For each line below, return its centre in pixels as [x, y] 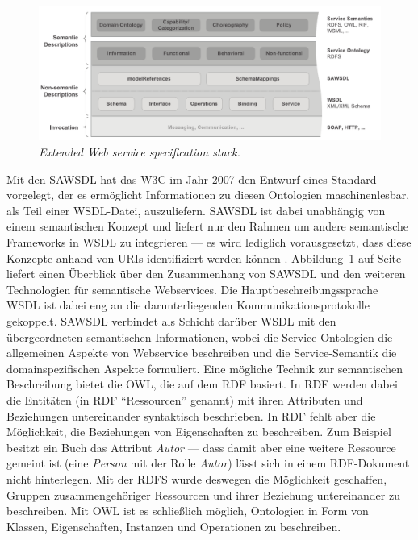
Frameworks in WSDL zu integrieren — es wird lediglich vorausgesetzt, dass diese [209, 242]
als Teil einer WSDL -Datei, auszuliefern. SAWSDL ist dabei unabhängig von [196, 210]
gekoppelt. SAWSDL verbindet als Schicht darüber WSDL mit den [171, 320]
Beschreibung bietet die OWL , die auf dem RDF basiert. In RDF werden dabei [202, 384]
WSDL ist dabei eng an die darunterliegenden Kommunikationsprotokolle [188, 305]
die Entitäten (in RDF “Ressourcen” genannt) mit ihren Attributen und [185, 399]
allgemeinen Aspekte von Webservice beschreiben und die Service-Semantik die [202, 353]
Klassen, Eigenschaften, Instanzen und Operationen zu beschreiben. [174, 526]
